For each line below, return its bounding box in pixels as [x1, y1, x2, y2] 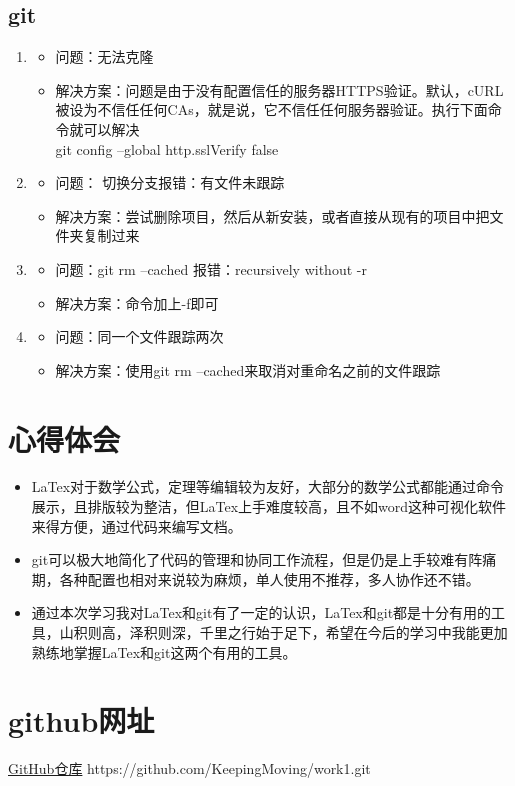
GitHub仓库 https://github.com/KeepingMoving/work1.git [8, 758, 371, 779]
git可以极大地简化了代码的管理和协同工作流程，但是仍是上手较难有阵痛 [31, 549, 497, 570]
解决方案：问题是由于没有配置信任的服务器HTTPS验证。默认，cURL [55, 79, 504, 100]
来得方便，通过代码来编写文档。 [31, 515, 242, 536]
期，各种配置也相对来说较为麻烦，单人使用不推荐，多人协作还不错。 [31, 568, 480, 589]
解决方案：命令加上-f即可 [55, 292, 219, 313]
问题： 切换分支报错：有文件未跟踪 [55, 172, 285, 193]
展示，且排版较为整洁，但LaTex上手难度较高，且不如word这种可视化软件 [31, 496, 507, 517]
